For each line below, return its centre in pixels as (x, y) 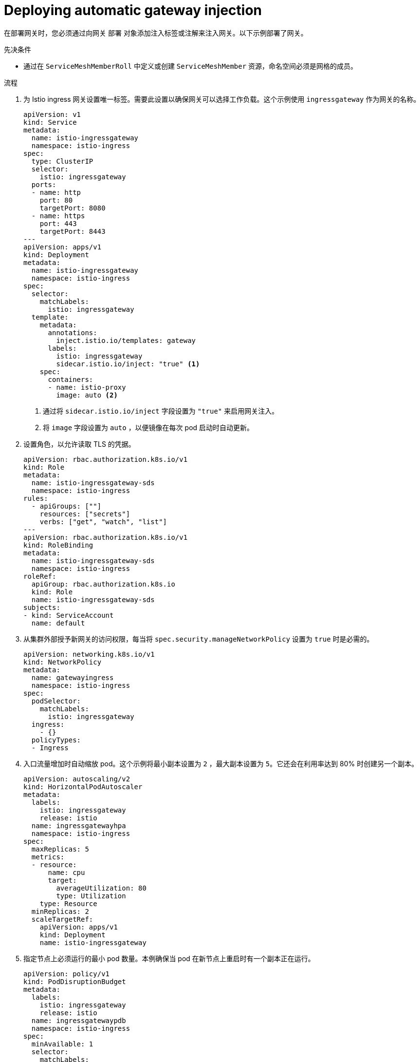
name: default (58, 623)
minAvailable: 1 (62, 1044)
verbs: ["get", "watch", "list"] (103, 522)
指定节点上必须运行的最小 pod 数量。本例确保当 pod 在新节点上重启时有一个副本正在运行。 (169, 958)
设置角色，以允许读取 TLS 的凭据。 (79, 444)
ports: (44, 184)
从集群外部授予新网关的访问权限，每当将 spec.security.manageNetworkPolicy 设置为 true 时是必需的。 (199, 639)
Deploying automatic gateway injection (133, 10)
